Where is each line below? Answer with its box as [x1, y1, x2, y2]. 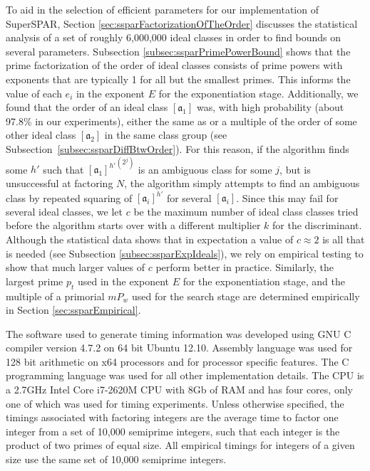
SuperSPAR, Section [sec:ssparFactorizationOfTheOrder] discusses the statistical [6, 16, 358, 31]
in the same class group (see [104, 127, 227, 142]
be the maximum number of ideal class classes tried [133, 203, 359, 218]
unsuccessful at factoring [6, 176, 113, 191]
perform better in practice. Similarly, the [155, 260, 334, 275]
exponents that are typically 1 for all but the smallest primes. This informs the [6, 71, 351, 86]
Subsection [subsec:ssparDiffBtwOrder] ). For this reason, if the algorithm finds [6, 141, 349, 156]
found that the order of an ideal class [6, 100, 168, 115]
